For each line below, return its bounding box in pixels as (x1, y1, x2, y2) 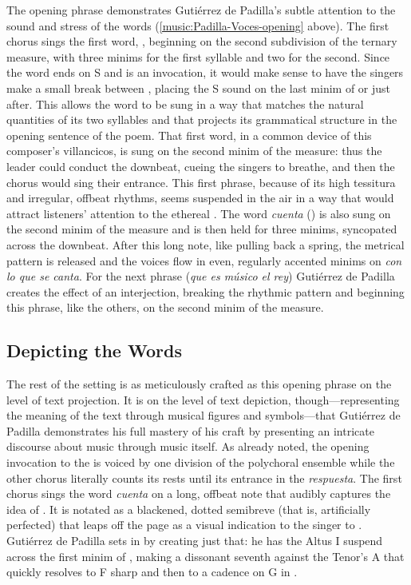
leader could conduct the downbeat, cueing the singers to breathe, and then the (6, 157, 395, 174)
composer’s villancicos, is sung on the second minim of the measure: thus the (6, 142, 382, 159)
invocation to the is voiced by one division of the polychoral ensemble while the (6, 454, 395, 471)
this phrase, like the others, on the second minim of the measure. (6, 299, 324, 316)
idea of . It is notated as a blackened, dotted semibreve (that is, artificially (6, 500, 371, 517)
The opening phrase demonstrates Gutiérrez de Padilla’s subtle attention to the (6, 2, 396, 18)
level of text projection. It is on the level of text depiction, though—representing (6, 391, 400, 408)
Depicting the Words (6, 338, 182, 363)
